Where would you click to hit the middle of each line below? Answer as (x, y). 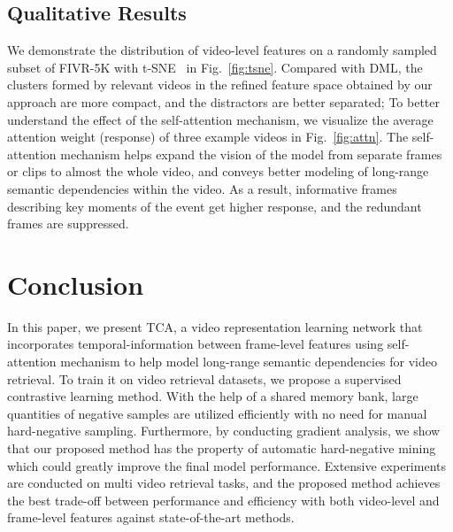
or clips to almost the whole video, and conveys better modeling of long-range (218, 171)
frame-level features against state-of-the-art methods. (151, 517)
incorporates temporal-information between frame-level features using (196, 344)
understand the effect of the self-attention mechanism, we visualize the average (220, 119)
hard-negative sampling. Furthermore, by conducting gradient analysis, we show (224, 431)
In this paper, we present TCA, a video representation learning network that (215, 326)
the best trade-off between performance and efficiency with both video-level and (223, 500)
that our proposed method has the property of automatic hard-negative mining (222, 448)
